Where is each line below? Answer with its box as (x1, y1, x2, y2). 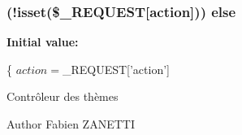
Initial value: (6, 33, 79, 50)
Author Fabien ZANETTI (6, 115, 135, 132)
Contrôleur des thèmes (6, 88, 119, 105)
